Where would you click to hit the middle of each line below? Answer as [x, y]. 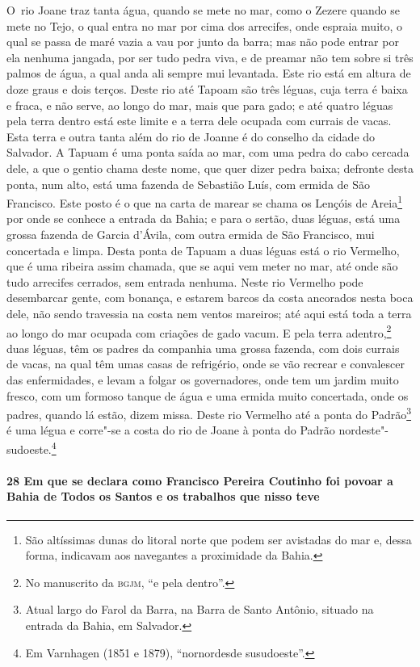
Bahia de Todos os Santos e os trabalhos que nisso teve [163, 496]
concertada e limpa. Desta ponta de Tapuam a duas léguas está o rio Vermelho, [203, 250]
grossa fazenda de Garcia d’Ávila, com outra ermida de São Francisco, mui [191, 234]
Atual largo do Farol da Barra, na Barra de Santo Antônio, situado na [199, 609]
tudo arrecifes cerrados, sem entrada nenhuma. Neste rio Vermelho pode [185, 281]
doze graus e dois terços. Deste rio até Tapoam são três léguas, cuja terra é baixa [207, 88]
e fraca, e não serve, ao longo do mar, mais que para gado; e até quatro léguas [200, 105]
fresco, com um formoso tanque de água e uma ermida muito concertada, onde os [208, 395]
